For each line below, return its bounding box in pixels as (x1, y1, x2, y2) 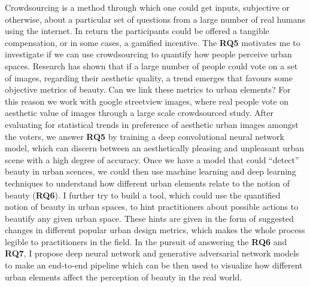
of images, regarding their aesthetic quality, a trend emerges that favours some (5, 71, 293, 84)
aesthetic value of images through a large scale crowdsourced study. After (5, 106, 273, 119)
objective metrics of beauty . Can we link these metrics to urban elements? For (5, 83, 291, 96)
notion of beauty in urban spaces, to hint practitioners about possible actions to (5, 200, 299, 213)
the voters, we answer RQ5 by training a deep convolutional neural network (5, 130, 284, 142)
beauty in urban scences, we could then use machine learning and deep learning (5, 165, 296, 178)
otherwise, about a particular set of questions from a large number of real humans (5, 13, 305, 25)
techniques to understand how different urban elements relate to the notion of (5, 176, 290, 189)
